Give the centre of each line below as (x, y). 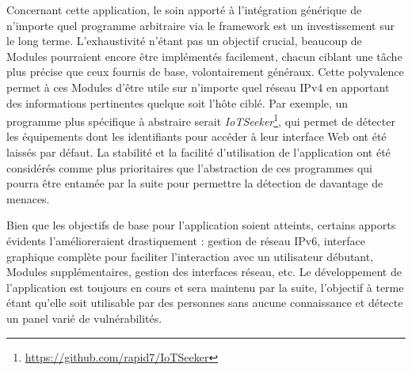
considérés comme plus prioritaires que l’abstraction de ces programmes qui (189, 167)
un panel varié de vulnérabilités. (84, 318)
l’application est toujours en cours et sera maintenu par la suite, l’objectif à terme (205, 287)
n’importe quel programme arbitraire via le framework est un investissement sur (200, 25)
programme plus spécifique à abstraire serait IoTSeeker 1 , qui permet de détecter (201, 120)
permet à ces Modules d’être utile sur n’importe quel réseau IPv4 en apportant (198, 87)
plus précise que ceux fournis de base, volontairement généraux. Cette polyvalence (205, 72)
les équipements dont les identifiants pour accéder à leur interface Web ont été (196, 136)
